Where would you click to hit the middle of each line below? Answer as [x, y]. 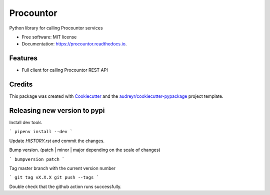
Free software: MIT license [49, 37]
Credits [21, 85]
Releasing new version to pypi [57, 110]
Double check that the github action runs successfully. [65, 187]
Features [23, 58]
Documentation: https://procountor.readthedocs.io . [74, 44]
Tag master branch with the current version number [62, 168]
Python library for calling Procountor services [56, 28]
